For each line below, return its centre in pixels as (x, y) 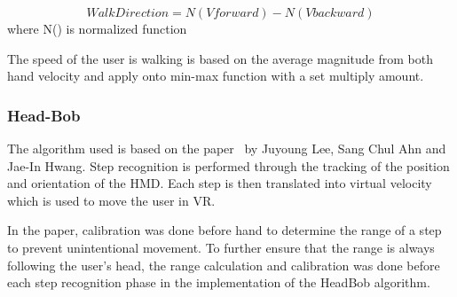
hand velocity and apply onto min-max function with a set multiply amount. (216, 76)
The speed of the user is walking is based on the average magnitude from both (220, 58)
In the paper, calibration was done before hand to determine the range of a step (225, 230)
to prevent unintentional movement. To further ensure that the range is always (221, 247)
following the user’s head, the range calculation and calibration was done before (224, 265)
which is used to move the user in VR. (111, 200)
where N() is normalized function (97, 28)
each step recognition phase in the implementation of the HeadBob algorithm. (219, 282)
